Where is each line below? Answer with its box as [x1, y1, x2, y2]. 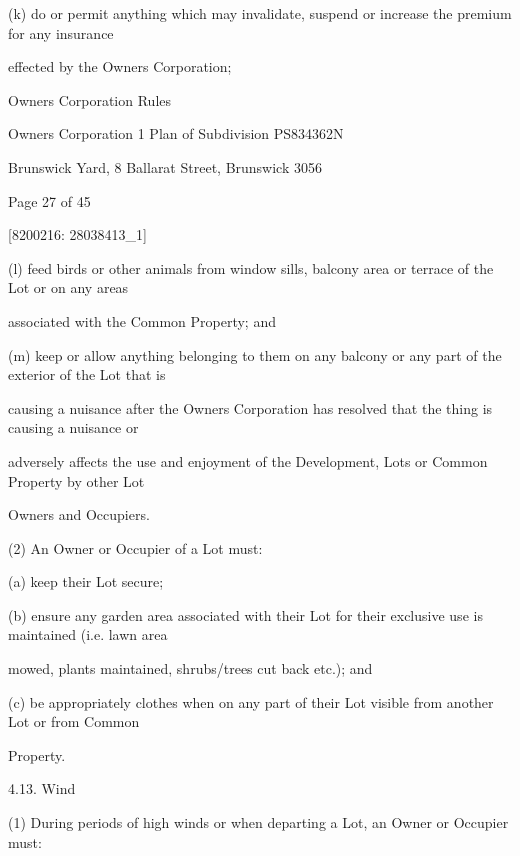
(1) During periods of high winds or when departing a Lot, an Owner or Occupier [8, 812, 509, 833]
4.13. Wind [8, 778, 76, 799]
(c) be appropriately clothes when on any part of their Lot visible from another [8, 691, 494, 712]
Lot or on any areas [8, 277, 129, 298]
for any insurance [8, 22, 114, 43]
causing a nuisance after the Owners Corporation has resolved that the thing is [8, 397, 493, 418]
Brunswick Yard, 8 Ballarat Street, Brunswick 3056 [8, 156, 322, 177]
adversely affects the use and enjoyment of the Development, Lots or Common [8, 450, 488, 471]
